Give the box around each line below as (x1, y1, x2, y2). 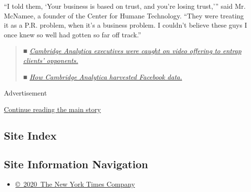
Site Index (4, 128, 57, 143)
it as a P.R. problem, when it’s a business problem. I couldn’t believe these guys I (4, 20, 247, 30)
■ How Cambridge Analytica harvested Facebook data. (23, 71, 182, 81)
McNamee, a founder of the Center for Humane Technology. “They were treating (4, 10, 244, 20)
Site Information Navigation (4, 156, 148, 171)
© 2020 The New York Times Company (15, 179, 135, 189)
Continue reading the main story (4, 104, 101, 114)
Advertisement (4, 88, 47, 98)
